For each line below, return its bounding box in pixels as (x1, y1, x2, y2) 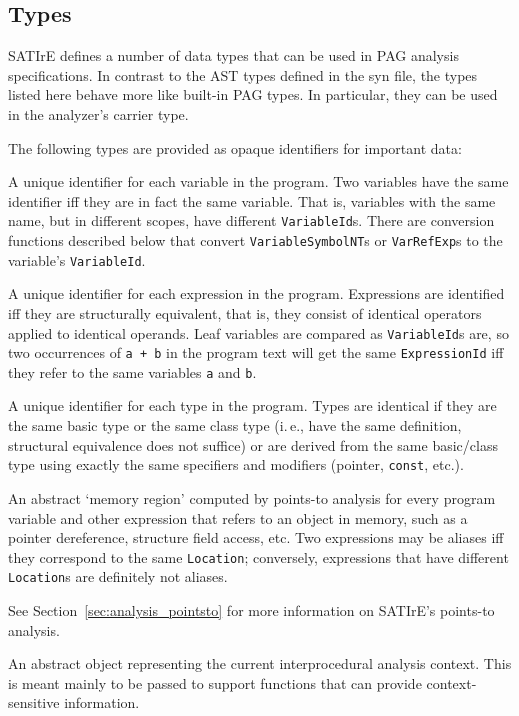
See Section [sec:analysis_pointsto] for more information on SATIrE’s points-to (8, 600, 495, 621)
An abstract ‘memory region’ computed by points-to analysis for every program (8, 487, 496, 508)
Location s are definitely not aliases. (8, 566, 228, 587)
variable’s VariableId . (8, 249, 146, 270)
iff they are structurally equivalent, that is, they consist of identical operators (8, 302, 482, 323)
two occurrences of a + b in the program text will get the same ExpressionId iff (8, 342, 504, 363)
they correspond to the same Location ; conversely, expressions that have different (8, 546, 509, 567)
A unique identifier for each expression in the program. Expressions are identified (8, 283, 505, 304)
